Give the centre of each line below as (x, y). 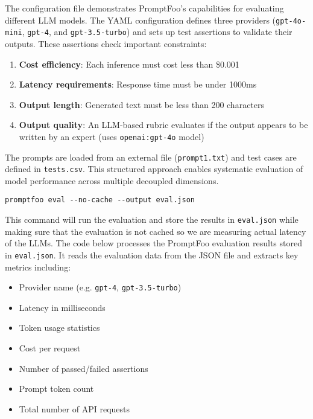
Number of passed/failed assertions (84, 368)
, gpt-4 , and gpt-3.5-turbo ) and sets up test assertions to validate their (157, 32)
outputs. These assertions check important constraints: (106, 43)
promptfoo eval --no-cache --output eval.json (100, 200)
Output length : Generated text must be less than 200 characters (142, 104)
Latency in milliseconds (62, 307)
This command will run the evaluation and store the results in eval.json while (152, 219)
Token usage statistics (59, 328)
